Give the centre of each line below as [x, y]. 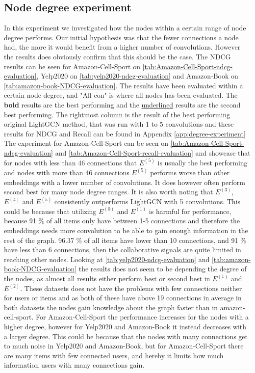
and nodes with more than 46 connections [67, 172]
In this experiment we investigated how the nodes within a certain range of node [125, 28]
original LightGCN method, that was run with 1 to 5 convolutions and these [119, 124]
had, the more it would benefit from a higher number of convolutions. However [122, 47]
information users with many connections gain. [74, 365]
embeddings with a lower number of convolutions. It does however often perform [125, 182]
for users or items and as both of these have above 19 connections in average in [123, 298]
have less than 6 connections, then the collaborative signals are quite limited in [123, 250]
